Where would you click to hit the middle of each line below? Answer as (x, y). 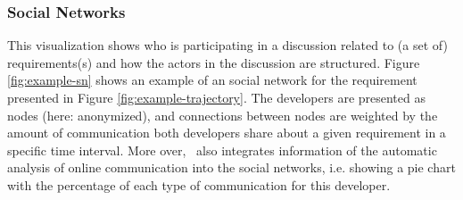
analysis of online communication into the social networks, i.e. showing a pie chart (231, 167)
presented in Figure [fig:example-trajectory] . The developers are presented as (216, 97)
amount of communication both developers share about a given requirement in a (227, 133)
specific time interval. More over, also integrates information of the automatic (222, 150)
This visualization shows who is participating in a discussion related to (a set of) (227, 45)
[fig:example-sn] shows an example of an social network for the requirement (212, 80)
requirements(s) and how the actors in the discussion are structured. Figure (214, 62)
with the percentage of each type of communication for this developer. (199, 184)
